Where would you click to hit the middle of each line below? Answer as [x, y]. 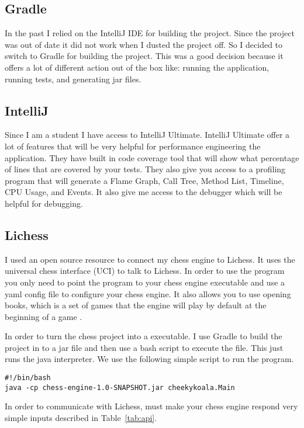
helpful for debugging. [44, 203]
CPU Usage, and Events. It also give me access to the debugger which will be [144, 192]
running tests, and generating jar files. [73, 79]
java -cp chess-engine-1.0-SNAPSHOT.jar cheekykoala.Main [120, 387]
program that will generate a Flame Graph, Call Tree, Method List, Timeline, [144, 180]
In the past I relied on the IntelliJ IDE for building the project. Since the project [150, 33]
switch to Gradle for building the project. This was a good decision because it [144, 56]
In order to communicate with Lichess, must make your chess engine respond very [151, 406]
